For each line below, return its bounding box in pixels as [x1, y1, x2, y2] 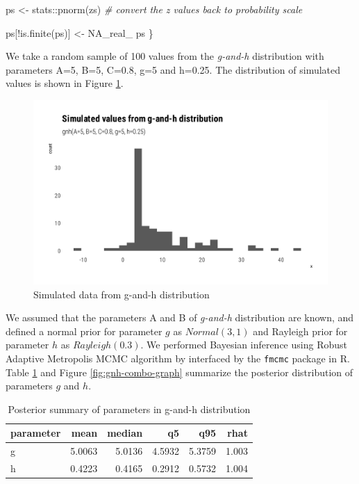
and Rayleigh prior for [253, 323, 348, 338]
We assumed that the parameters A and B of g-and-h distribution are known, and [6, 310, 354, 325]
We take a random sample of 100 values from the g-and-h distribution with [6, 49, 324, 63]
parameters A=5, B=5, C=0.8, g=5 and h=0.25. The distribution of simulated [6, 62, 341, 76]
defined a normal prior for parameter [6, 323, 162, 338]
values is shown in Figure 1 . [6, 76, 124, 90]
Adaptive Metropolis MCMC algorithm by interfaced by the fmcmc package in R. [6, 350, 350, 365]
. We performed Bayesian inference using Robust [140, 337, 347, 352]
